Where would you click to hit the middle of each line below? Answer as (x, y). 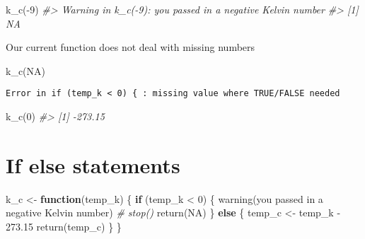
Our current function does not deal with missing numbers (131, 47)
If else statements (93, 164)
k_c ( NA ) (26, 70)
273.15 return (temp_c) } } (64, 226)
